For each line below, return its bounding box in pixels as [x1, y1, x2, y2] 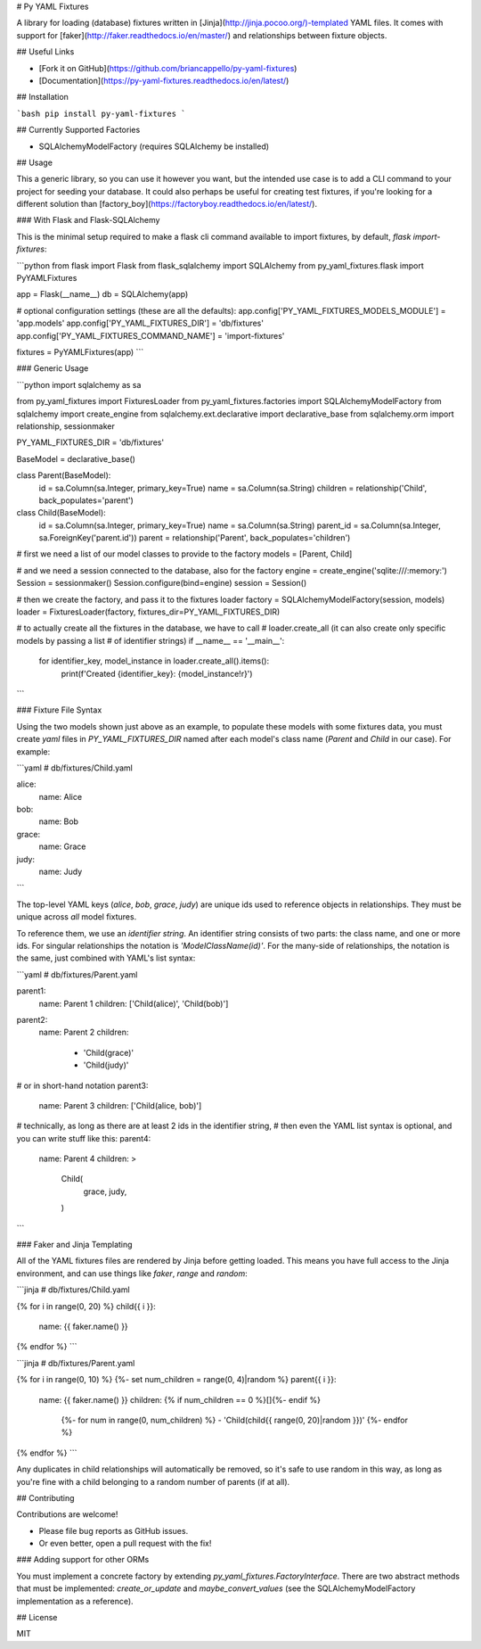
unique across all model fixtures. [16, 911, 137, 922]
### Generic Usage [16, 363, 89, 374]
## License [16, 1612, 58, 1623]
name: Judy [38, 866, 83, 878]
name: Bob [38, 816, 79, 827]
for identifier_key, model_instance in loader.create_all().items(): [38, 655, 270, 666]
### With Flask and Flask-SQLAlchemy [16, 215, 160, 226]
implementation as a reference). [16, 1595, 134, 1606]
